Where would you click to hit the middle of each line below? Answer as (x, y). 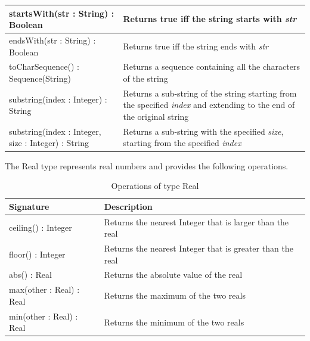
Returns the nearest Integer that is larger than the (196, 221)
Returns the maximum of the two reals (175, 295)
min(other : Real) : (44, 316)
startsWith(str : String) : (62, 13)
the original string (156, 116)
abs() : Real (30, 275)
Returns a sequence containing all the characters (211, 66)
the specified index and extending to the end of (209, 105)
